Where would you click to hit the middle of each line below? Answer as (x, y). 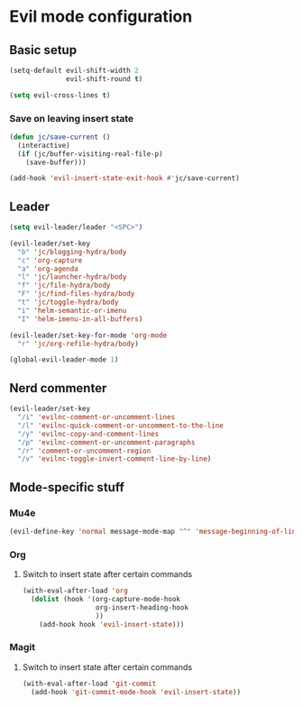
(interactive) (44, 145)
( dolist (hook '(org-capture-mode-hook (106, 600)
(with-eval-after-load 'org (75, 591)
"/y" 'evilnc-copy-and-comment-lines (88, 434)
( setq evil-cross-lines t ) (60, 95)
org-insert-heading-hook (142, 607)
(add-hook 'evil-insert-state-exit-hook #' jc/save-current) (125, 179)
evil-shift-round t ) (105, 78)
